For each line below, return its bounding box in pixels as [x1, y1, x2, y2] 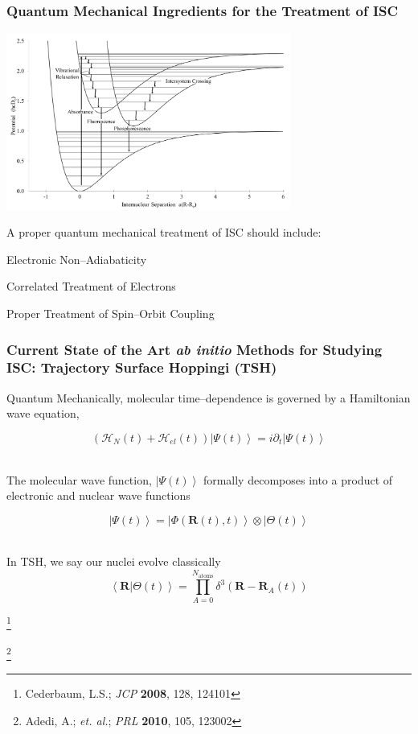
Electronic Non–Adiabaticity [6, 250, 147, 267]
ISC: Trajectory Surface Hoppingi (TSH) [6, 357, 277, 377]
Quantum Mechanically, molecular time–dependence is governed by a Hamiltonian [6, 389, 411, 406]
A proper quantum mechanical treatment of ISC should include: [6, 224, 322, 241]
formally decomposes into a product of [203, 471, 393, 488]
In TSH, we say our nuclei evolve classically [6, 553, 221, 570]
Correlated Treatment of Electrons [6, 278, 176, 295]
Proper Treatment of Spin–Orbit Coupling [6, 305, 215, 322]
